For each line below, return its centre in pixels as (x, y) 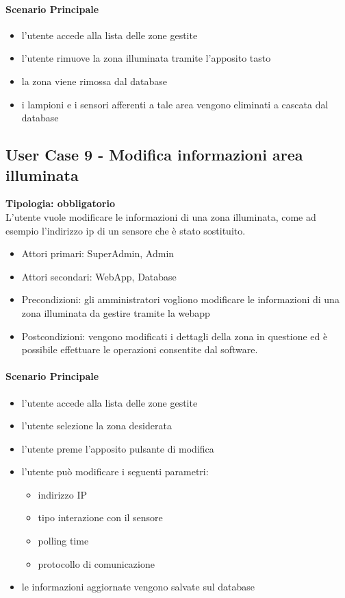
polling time (63, 541)
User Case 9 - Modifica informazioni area (154, 155)
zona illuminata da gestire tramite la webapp (116, 312)
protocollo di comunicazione (96, 563)
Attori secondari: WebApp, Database (99, 276)
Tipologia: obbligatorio (61, 203)
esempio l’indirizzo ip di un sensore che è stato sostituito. (126, 230)
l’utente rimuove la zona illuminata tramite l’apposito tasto (146, 58)
